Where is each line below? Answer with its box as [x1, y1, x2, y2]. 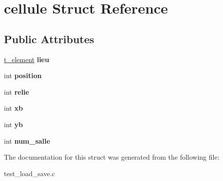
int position [4, 70, 42, 81]
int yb [4, 119, 23, 129]
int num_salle [4, 135, 50, 146]
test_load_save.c [4, 168, 55, 178]
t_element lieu [4, 54, 49, 64]
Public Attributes [4, 31, 94, 46]
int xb [4, 103, 23, 113]
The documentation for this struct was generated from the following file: [4, 152, 220, 162]
